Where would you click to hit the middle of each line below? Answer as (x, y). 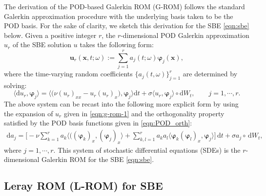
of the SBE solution (42, 45)
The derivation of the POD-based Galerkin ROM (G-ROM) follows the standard (124, 6)
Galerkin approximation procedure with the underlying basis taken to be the (119, 16)
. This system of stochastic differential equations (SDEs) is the (147, 150)
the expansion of (29, 113)
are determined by (210, 74)
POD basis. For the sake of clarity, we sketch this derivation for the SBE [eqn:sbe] (127, 26)
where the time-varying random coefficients (68, 74)
